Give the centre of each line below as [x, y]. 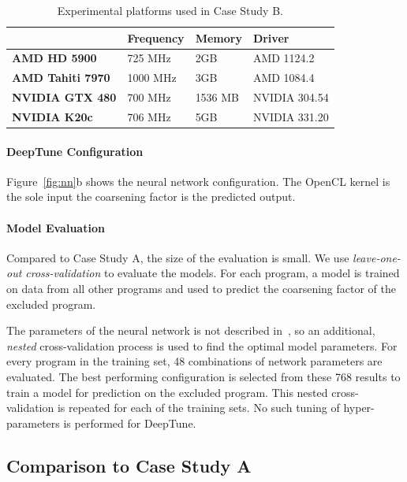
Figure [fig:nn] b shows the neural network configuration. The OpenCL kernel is [198, 181]
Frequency [156, 37]
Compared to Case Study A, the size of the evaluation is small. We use [178, 257]
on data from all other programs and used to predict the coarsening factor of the [202, 289]
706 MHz [149, 116]
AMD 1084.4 [284, 78]
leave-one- [377, 257]
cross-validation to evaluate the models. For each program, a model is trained [213, 273]
